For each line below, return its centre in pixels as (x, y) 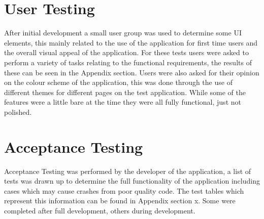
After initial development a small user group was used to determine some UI (123, 33)
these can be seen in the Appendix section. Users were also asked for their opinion (132, 72)
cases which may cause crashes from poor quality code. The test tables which (124, 190)
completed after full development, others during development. (100, 210)
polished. (18, 112)
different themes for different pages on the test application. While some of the (125, 92)
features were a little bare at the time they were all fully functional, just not (123, 102)
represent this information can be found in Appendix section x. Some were (120, 201)
